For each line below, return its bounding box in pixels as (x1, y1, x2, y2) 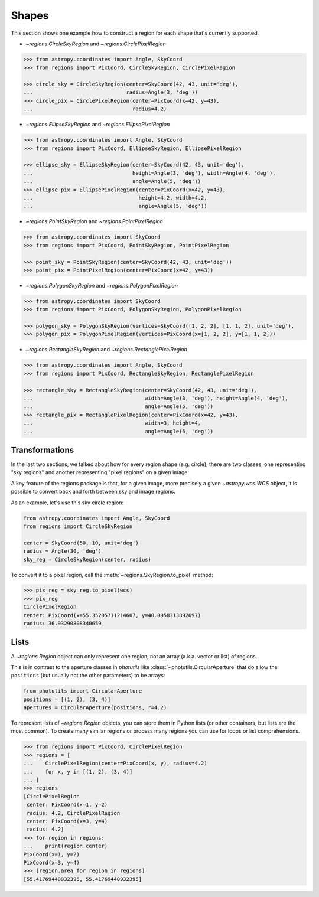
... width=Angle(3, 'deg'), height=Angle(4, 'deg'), (23, 394, 289, 402)
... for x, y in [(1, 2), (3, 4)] (23, 768, 133, 775)
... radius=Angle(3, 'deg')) (23, 89, 198, 96)
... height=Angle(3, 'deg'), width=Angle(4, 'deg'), (23, 169, 276, 177)
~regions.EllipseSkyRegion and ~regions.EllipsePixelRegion (25, 121, 170, 128)
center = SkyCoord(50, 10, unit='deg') (23, 539, 139, 546)
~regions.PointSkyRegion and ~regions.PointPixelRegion (25, 218, 164, 225)
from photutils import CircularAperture (23, 688, 142, 694)
